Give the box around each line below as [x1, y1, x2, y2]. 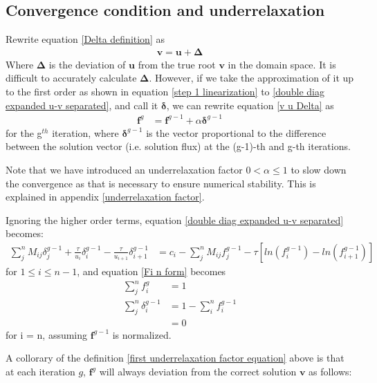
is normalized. [112, 327, 172, 342]
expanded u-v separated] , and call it [6, 97, 158, 112]
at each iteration [6, 364, 75, 379]
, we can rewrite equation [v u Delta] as [166, 97, 334, 112]
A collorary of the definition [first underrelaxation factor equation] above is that [6, 351, 344, 365]
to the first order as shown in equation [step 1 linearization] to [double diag [6, 84, 324, 99]
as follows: [309, 364, 352, 379]
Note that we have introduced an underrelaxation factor [6, 162, 243, 176]
